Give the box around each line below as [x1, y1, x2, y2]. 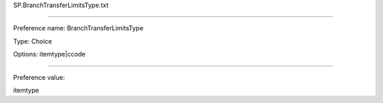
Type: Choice [13, 37, 52, 45]
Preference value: [13, 73, 65, 81]
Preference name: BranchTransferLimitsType [13, 24, 144, 32]
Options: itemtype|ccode [13, 50, 86, 59]
